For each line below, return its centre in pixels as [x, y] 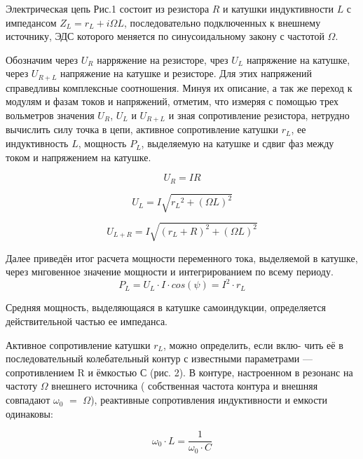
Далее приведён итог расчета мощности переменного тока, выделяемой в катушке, [182, 258]
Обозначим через [42, 59]
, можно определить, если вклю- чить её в [253, 344]
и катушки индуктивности [278, 8]
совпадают [28, 400]
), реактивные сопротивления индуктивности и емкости [209, 400]
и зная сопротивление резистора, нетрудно [259, 115]
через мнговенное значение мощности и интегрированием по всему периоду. [170, 272]
